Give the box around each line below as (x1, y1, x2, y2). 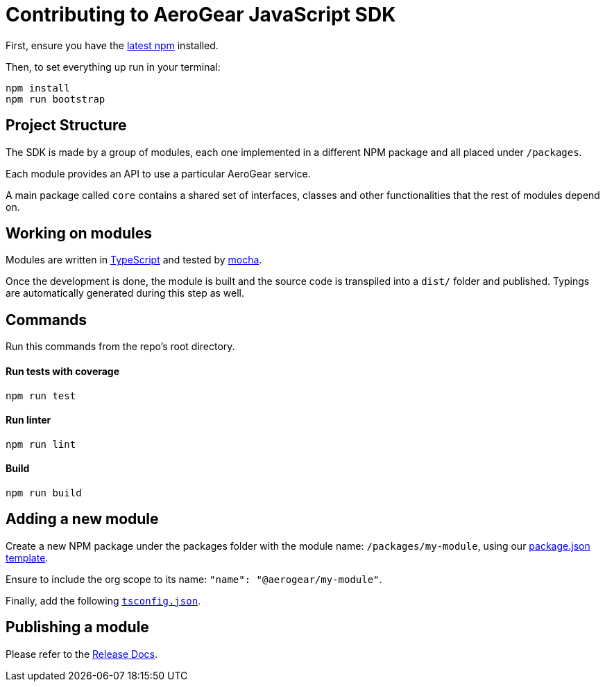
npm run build (6, 487, 82, 498)
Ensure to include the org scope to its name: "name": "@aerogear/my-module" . (6, 573, 382, 585)
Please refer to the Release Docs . (6, 647, 158, 660)
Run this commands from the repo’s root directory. (6, 340, 235, 353)
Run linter (6, 414, 51, 426)
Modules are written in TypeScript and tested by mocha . (6, 254, 262, 266)
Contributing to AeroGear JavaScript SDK (6, 3, 396, 26)
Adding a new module (6, 510, 159, 528)
